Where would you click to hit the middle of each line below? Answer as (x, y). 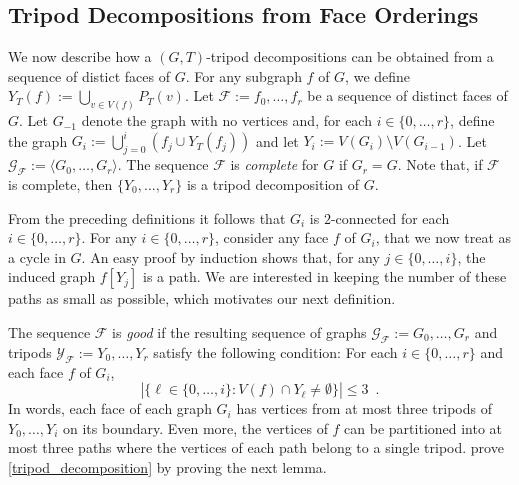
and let (277, 140)
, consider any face (272, 237)
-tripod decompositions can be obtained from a (350, 56)
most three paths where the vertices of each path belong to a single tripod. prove (256, 447)
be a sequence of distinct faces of (407, 95)
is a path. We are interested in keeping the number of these (325, 276)
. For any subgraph (243, 75)
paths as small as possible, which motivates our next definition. (202, 298)
